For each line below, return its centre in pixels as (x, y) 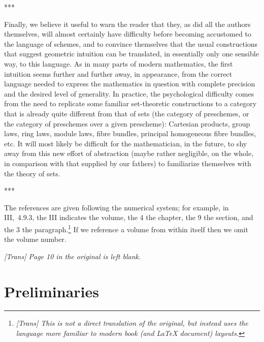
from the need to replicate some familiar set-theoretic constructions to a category (130, 103)
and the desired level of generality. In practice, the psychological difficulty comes (129, 93)
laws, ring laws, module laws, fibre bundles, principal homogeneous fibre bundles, (130, 133)
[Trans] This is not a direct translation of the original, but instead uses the (132, 323)
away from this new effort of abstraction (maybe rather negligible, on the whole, (129, 153)
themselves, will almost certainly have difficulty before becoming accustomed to (128, 34)
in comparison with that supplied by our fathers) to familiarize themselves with (128, 163)
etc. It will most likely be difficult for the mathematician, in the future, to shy (126, 143)
